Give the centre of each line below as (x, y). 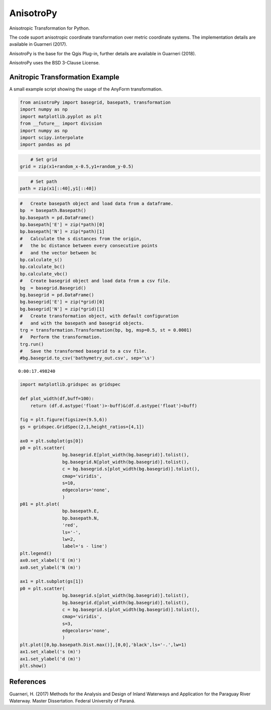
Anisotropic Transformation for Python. (50, 28)
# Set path (44, 181)
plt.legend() (36, 553)
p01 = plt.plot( (40, 504)
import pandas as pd (45, 145)
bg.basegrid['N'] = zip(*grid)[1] (62, 309)
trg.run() (32, 344)
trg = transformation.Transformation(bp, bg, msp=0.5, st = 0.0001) (106, 330)
